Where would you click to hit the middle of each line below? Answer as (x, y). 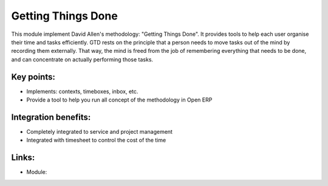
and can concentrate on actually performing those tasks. (82, 59)
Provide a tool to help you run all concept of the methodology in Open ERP (119, 100)
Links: (23, 158)
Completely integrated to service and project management (100, 131)
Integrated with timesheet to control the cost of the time (96, 140)
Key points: (33, 77)
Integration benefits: (51, 117)
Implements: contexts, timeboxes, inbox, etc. (82, 91)
